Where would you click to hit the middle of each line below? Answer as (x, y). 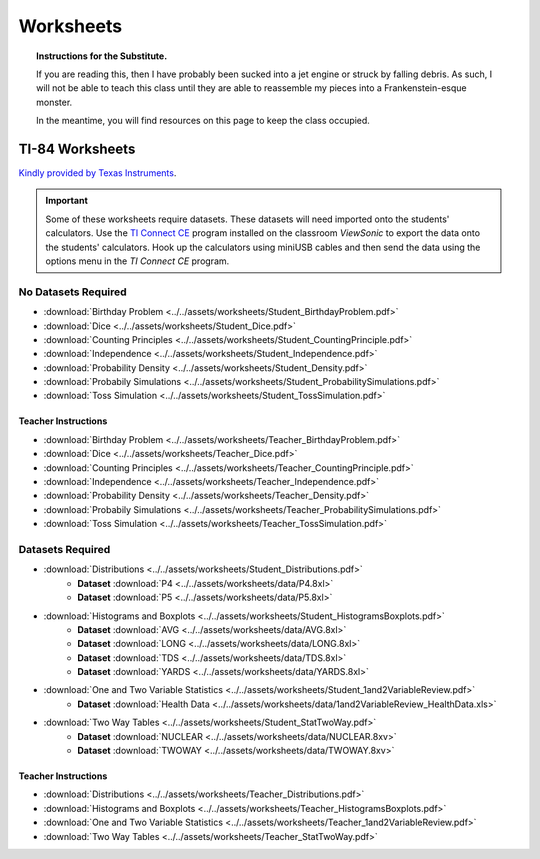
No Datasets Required (72, 292)
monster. (54, 102)
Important (67, 201)
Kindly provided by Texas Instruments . (97, 173)
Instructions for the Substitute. (102, 56)
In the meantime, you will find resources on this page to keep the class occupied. (203, 121)
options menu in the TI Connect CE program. (137, 261)
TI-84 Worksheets (77, 148)
